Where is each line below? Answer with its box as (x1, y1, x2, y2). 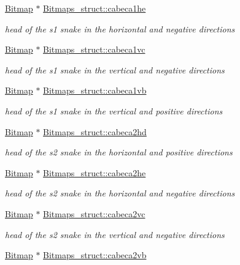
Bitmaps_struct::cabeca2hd (43, 125, 147, 138)
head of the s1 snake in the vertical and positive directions (5, 104, 223, 117)
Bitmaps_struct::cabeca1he (43, 2, 146, 14)
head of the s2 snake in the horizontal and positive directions (5, 146, 233, 159)
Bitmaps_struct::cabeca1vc (43, 43, 145, 56)
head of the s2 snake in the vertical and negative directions (5, 228, 225, 241)
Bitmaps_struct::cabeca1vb (43, 84, 147, 97)
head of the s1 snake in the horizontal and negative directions (5, 22, 235, 35)
